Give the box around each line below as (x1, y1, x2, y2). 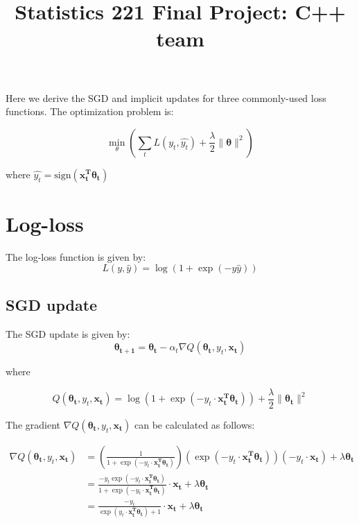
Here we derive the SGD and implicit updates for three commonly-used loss (6, 90, 326, 105)
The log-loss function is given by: (6, 249, 146, 264)
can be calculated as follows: (134, 417, 255, 431)
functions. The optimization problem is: (6, 104, 174, 119)
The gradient (6, 417, 60, 431)
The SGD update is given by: (6, 326, 130, 341)
